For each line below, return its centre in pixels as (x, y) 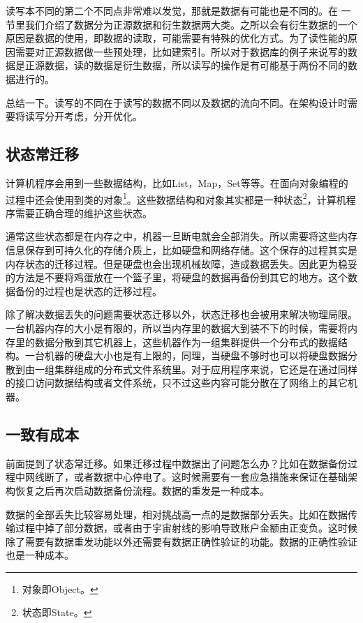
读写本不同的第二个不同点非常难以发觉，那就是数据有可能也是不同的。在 (172, 10)
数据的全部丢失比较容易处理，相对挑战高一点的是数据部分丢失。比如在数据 (177, 514)
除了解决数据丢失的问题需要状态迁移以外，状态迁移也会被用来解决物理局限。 (181, 314)
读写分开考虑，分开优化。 (83, 116)
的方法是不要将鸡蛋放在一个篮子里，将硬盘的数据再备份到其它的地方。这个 (177, 277)
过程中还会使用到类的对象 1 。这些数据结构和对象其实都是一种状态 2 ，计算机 (176, 198)
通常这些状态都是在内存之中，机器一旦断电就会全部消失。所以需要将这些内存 (181, 236)
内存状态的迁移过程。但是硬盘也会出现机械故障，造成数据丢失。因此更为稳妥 (181, 263)
